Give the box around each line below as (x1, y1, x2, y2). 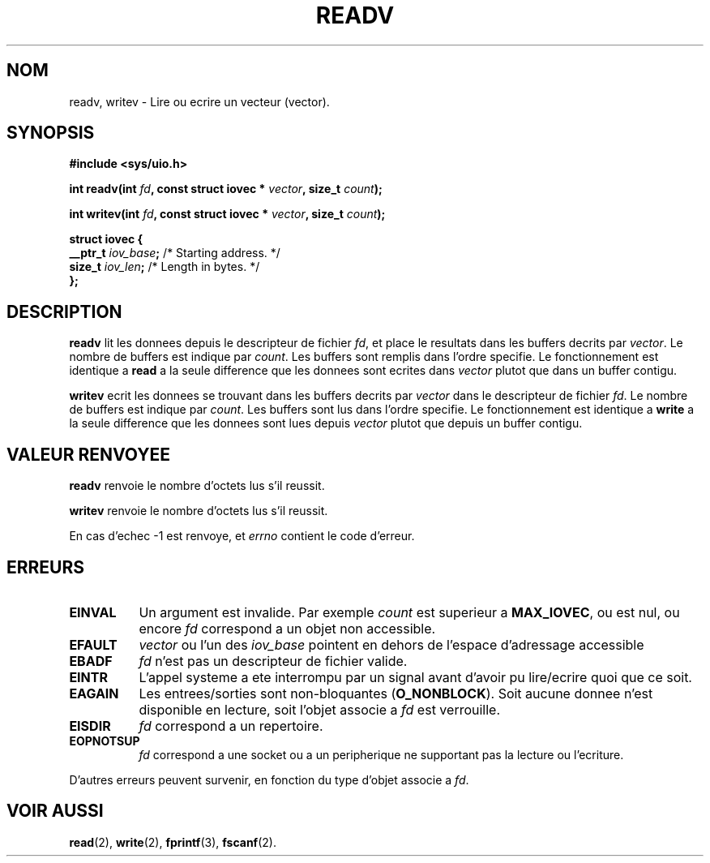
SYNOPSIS (6, 122, 95, 144)
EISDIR (69, 717, 111, 734)
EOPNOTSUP (69, 733, 140, 748)
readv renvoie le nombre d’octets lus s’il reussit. (69, 479, 325, 493)
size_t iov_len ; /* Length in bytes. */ (69, 260, 260, 274)
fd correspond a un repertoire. (139, 717, 323, 734)
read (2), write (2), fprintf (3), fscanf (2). (69, 835, 276, 849)
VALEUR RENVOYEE (6, 444, 170, 465)
